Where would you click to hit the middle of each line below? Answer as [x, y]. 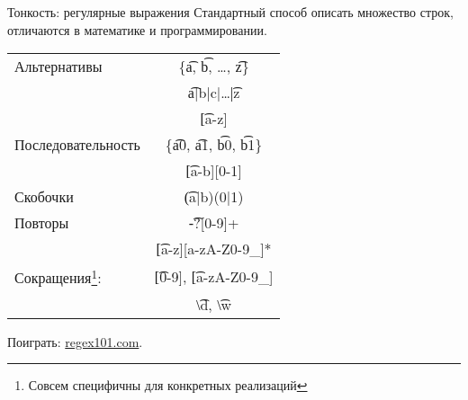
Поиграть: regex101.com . [75, 341]
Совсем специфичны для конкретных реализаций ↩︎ [168, 385]
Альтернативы [58, 67]
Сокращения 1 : [58, 276]
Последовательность [77, 145]
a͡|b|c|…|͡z [214, 93]
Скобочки [44, 197]
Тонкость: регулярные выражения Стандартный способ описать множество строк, [230, 12]
